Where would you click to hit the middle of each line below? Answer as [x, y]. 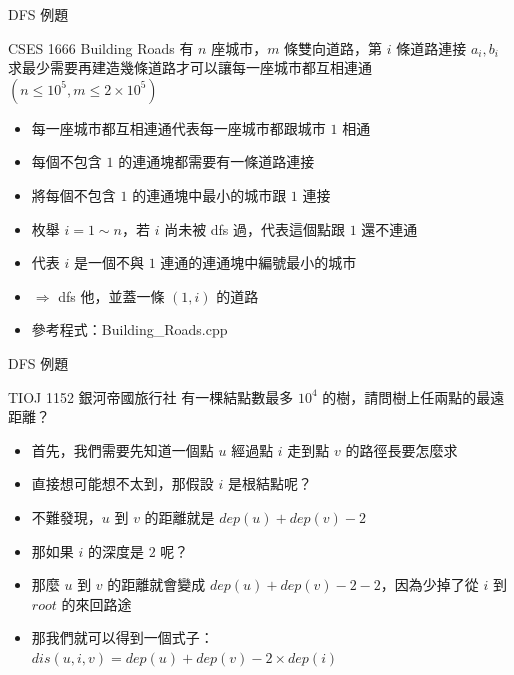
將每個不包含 [73, 194]
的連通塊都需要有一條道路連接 [216, 161]
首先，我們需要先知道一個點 [122, 449]
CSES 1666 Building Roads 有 [101, 47]
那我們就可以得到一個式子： [122, 637]
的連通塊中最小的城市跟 [209, 194]
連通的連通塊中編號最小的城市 [258, 262]
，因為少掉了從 [429, 584]
